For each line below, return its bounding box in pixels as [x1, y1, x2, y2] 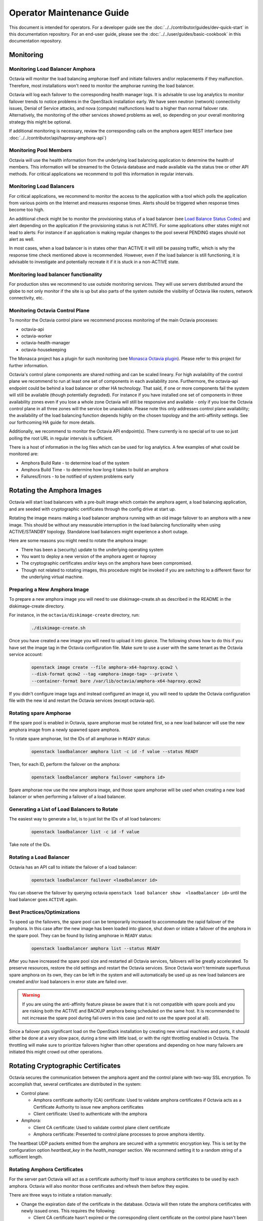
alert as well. [9, 236, 35, 242]
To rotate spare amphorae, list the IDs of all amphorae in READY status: [9, 736, 150, 741]
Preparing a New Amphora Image [9, 586, 89, 593]
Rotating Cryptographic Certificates [9, 1061, 121, 1070]
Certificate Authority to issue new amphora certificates [33, 1104, 144, 1110]
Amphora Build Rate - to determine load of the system [21, 460, 130, 466]
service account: [9, 651, 43, 657]
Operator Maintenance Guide [9, 7, 129, 18]
